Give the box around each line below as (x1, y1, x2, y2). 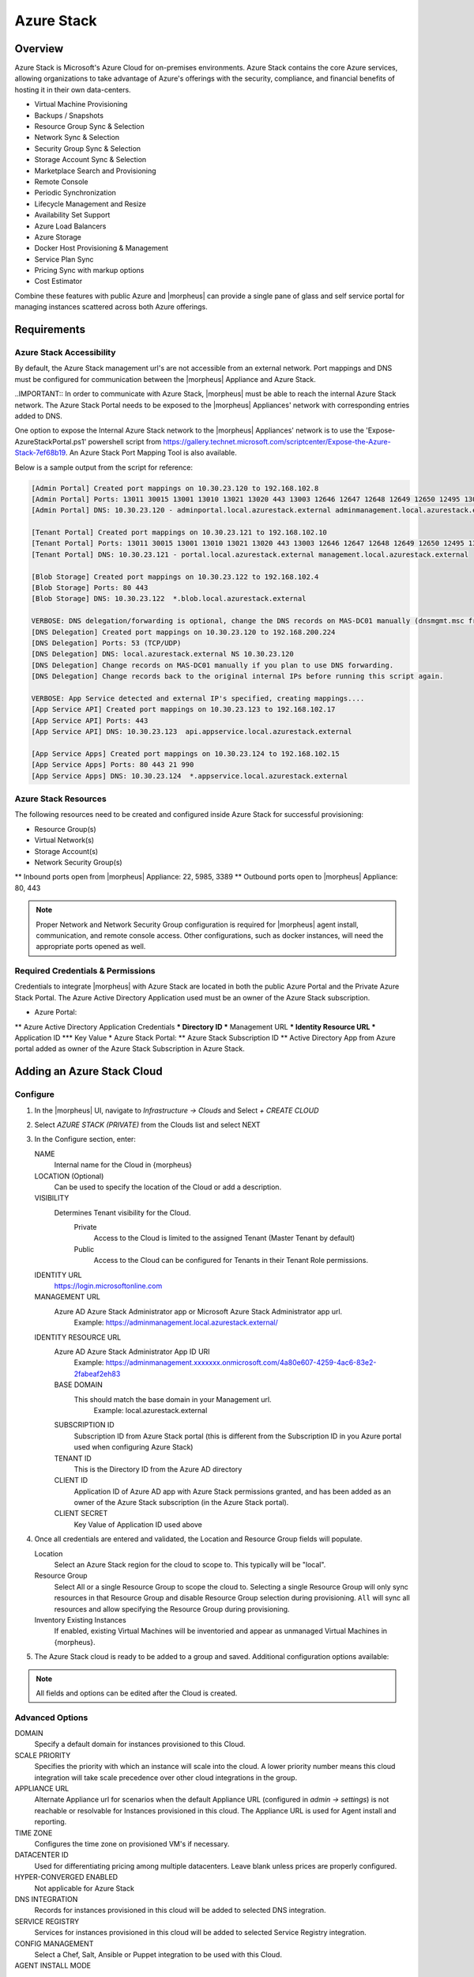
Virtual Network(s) (34, 835, 95, 845)
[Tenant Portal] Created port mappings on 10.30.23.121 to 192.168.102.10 (31, 528, 328, 537)
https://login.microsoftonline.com (54, 1281, 163, 1291)
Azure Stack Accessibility (14, 347, 116, 358)
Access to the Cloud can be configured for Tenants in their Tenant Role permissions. (93, 1256, 369, 1265)
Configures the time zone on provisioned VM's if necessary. (34, 1839, 230, 1848)
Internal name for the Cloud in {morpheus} (54, 1160, 193, 1170)
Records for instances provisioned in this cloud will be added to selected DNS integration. (34, 1906, 326, 1915)
